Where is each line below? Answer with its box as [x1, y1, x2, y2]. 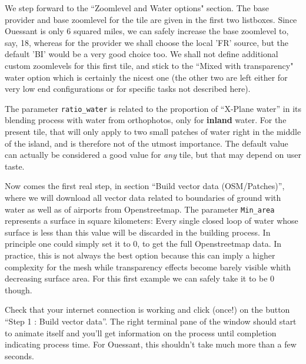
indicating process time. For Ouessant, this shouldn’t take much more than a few [5, 338, 297, 350]
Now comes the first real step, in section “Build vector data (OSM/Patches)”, [5, 180, 285, 192]
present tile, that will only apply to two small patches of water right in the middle [5, 125, 301, 137]
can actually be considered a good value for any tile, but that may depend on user [5, 148, 301, 161]
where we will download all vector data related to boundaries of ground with [5, 191, 281, 203]
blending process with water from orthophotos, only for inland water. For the [5, 114, 287, 126]
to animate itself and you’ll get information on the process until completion [5, 326, 277, 339]
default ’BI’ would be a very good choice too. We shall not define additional [5, 48, 278, 60]
